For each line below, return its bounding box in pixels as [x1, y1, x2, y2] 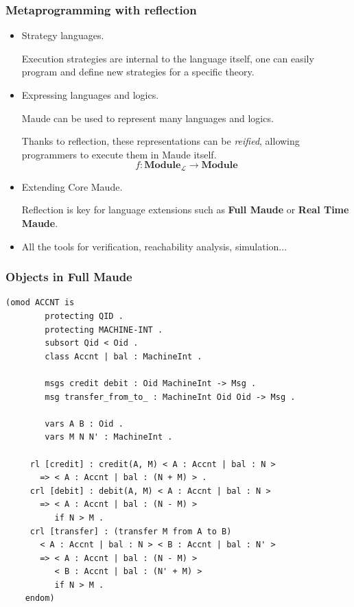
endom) [25, 593, 55, 604]
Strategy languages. [21, 28, 104, 43]
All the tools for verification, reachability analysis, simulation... [21, 239, 287, 253]
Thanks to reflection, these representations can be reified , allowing [21, 134, 300, 148]
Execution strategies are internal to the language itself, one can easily [21, 51, 314, 65]
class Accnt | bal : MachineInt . [45, 351, 202, 361]
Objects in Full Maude [5, 268, 132, 285]
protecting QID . [45, 311, 123, 322]
